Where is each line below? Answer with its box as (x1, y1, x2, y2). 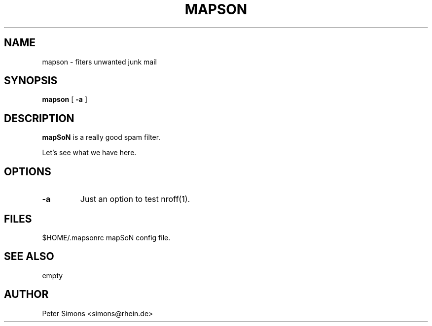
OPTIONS (4, 165, 51, 178)
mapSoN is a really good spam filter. (42, 133, 161, 142)
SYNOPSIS (4, 74, 58, 87)
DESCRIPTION (4, 112, 74, 125)
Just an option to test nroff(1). (80, 194, 190, 204)
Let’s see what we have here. (42, 148, 137, 157)
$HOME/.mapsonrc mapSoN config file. (42, 233, 171, 242)
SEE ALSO (4, 250, 54, 263)
